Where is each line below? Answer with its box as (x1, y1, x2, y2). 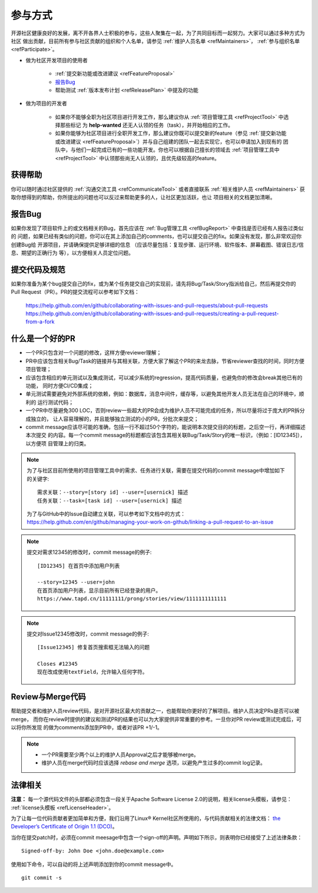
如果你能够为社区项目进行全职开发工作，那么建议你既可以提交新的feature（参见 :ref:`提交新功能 (55, 130, 287, 137)
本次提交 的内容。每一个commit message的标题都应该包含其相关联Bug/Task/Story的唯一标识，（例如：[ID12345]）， (25, 432, 306, 439)
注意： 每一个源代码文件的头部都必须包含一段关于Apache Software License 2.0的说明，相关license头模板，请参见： (11, 796, 292, 803)
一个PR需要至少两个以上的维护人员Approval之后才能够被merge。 (41, 751, 200, 758)
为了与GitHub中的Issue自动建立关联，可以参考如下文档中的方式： (26, 510, 185, 518)
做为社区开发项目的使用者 (25, 57, 88, 64)
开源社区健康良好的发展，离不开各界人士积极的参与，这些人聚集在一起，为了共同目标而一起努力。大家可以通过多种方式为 (11, 29, 305, 37)
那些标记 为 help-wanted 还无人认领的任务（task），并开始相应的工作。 (59, 121, 234, 129)
